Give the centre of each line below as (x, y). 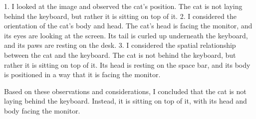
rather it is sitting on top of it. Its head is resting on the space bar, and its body (127, 64)
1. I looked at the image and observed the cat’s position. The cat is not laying (123, 6)
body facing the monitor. (42, 110)
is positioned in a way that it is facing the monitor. (82, 74)
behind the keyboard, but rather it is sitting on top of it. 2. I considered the (120, 16)
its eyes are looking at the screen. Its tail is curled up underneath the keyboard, (126, 35)
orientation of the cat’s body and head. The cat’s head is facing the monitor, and (128, 26)
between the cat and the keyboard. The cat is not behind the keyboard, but (120, 55)
